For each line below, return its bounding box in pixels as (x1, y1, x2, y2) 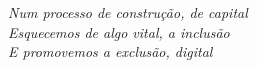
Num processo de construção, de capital (8, 2, 248, 22)
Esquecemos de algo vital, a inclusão (8, 21, 230, 42)
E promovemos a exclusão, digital (8, 41, 213, 62)
